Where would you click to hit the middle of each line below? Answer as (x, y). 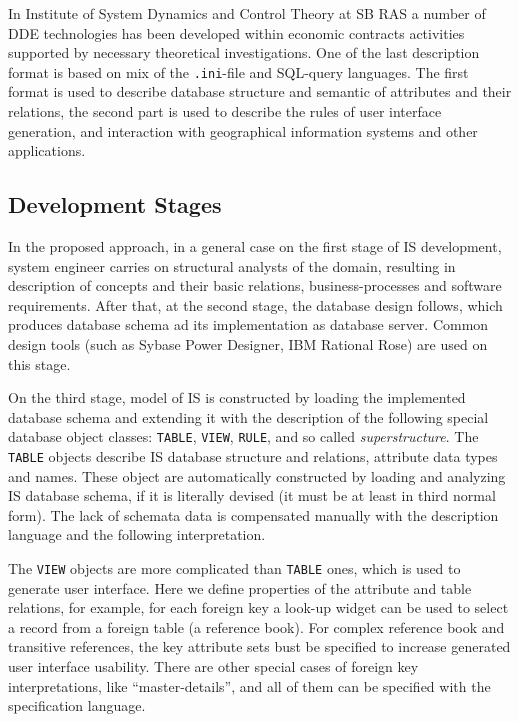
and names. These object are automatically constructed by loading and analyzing (257, 475)
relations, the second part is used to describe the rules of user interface (225, 111)
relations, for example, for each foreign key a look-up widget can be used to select (258, 607)
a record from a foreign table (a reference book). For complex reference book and (256, 626)
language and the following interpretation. (137, 534)
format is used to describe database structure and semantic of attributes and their (260, 91)
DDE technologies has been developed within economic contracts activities (236, 32)
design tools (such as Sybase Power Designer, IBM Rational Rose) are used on (248, 343)
